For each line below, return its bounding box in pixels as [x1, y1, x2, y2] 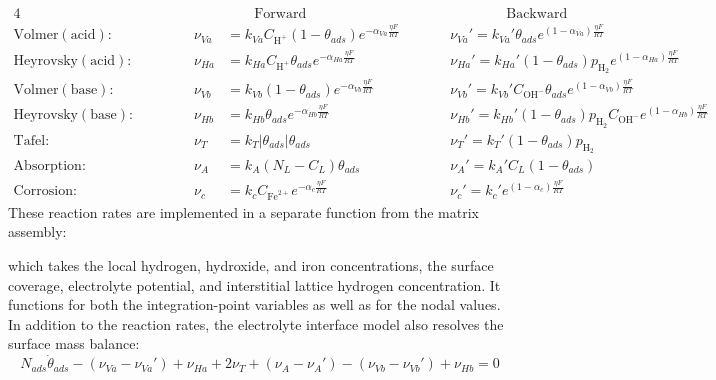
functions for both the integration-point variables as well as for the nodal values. [8, 294, 501, 315]
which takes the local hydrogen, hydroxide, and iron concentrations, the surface [8, 255, 494, 276]
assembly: [8, 221, 67, 242]
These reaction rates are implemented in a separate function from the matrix [8, 201, 479, 222]
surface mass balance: [8, 333, 140, 354]
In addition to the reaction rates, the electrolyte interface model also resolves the [8, 313, 504, 334]
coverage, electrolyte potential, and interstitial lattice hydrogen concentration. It [8, 274, 501, 295]
